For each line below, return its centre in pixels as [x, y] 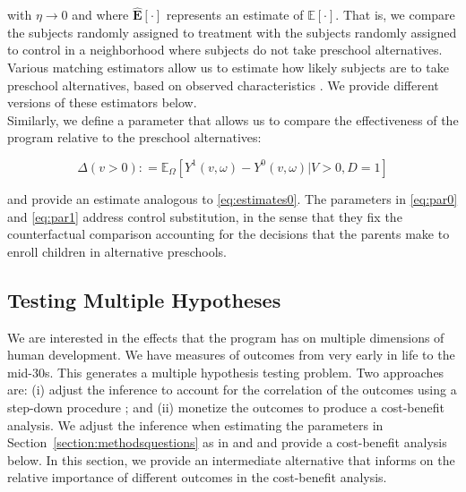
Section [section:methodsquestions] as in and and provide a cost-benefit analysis [227, 442]
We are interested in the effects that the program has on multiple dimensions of [226, 337]
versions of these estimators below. [102, 102]
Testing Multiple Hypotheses [144, 299]
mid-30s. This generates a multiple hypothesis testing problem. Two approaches [226, 372]
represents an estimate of [235, 15]
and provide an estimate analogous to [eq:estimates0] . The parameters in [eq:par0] [233, 198]
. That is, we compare [395, 15]
